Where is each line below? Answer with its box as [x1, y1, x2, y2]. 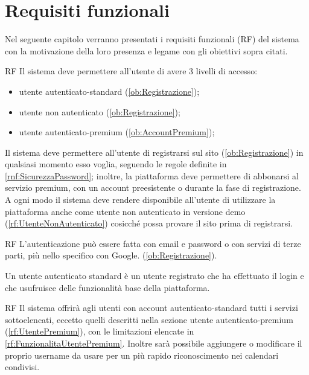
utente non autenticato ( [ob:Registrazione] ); [19, 105, 180, 118]
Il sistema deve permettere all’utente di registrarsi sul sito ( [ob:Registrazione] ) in [5, 146, 304, 158]
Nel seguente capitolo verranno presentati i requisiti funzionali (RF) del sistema [5, 33, 299, 45]
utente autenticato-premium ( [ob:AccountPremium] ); [19, 126, 215, 138]
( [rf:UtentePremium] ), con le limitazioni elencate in [5, 325, 194, 338]
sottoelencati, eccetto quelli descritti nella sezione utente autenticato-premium [5, 313, 293, 325]
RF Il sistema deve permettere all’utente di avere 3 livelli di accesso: [5, 65, 258, 77]
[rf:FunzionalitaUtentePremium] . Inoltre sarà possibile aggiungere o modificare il [5, 337, 302, 349]
